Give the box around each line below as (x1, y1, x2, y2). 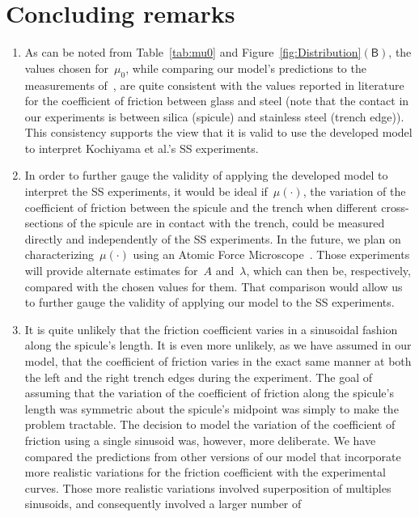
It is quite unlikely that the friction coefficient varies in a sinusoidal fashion (24, 320, 398, 337)
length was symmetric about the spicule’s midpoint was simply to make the (24, 400, 399, 417)
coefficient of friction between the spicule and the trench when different (24, 198, 378, 215)
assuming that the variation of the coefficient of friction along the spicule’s (24, 384, 394, 401)
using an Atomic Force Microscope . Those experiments (133, 246, 410, 263)
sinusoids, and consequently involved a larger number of (24, 495, 302, 512)
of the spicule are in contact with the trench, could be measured (67, 214, 385, 231)
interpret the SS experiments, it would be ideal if (24, 183, 268, 200)
